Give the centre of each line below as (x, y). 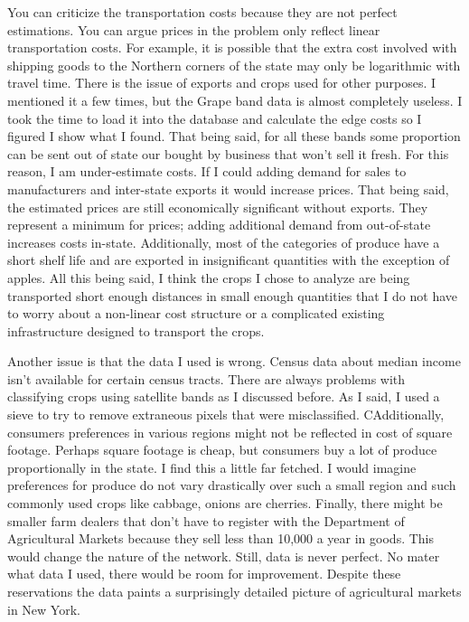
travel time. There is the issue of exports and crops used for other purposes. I (222, 83)
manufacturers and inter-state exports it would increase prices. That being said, (228, 188)
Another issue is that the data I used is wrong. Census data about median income (234, 361)
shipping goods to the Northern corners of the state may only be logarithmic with (234, 65)
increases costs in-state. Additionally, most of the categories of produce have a (224, 242)
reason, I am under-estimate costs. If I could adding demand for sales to (207, 171)
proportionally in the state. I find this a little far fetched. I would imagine (212, 467)
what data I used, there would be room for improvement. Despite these (204, 574)
